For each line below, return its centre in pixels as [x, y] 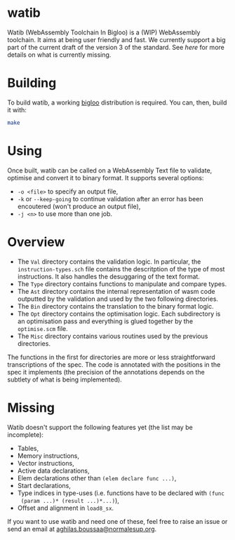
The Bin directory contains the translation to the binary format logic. [115, 306]
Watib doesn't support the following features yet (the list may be [100, 427]
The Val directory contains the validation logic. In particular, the [109, 262]
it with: [17, 109]
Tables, [28, 448]
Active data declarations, [53, 471]
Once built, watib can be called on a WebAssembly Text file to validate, [110, 170]
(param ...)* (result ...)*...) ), [70, 500]
